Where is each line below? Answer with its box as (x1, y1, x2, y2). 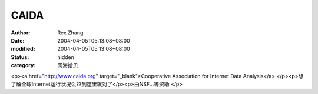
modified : (11, 46, 35, 53)
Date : (11, 37, 25, 44)
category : (11, 62, 36, 69)
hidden (57, 53, 75, 61)
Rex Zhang (57, 29, 84, 36)
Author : (11, 29, 31, 36)
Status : (11, 53, 29, 61)
